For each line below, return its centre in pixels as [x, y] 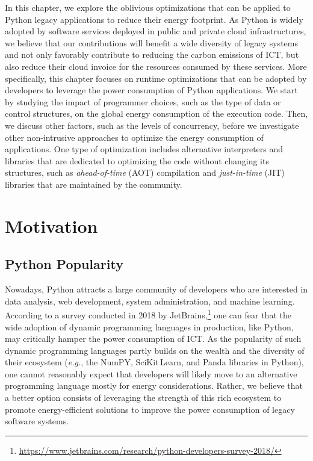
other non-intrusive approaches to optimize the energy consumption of [134, 137]
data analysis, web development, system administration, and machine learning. [150, 301]
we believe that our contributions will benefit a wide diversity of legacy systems [151, 42]
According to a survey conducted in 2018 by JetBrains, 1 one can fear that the [148, 314]
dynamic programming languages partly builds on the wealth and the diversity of [155, 350]
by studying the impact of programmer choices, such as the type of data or [143, 101]
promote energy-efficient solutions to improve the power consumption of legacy [150, 409]
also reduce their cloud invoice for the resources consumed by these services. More [156, 66]
